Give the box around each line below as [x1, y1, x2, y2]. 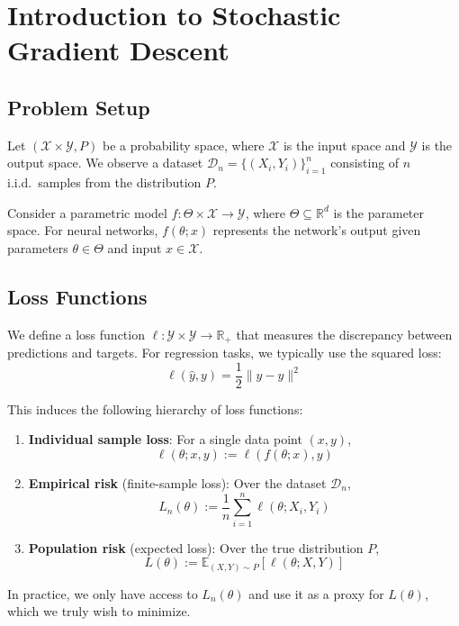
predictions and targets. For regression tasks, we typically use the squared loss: [7, 343, 442, 362]
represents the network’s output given [212, 221, 421, 240]
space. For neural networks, [7, 221, 158, 240]
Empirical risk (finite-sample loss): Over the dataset [28, 474, 327, 493]
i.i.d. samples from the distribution [7, 173, 202, 192]
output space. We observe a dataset [7, 153, 203, 172]
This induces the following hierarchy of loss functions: [7, 399, 303, 418]
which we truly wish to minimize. [7, 602, 191, 621]
